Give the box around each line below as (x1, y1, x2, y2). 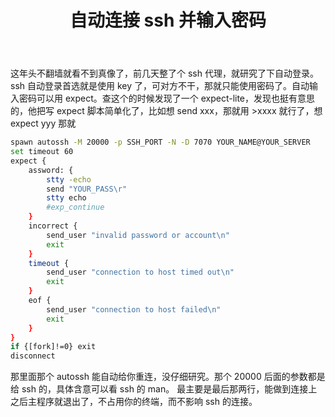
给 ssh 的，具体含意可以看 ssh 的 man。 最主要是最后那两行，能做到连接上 (10, 383, 318, 395)
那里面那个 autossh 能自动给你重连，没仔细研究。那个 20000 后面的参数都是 (10, 371, 326, 383)
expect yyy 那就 (10, 117, 77, 130)
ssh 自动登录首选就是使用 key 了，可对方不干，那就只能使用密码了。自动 (10, 80, 310, 92)
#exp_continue (46, 202, 105, 213)
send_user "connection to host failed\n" (46, 304, 222, 315)
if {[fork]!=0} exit (10, 342, 97, 352)
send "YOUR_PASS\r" (46, 184, 128, 194)
